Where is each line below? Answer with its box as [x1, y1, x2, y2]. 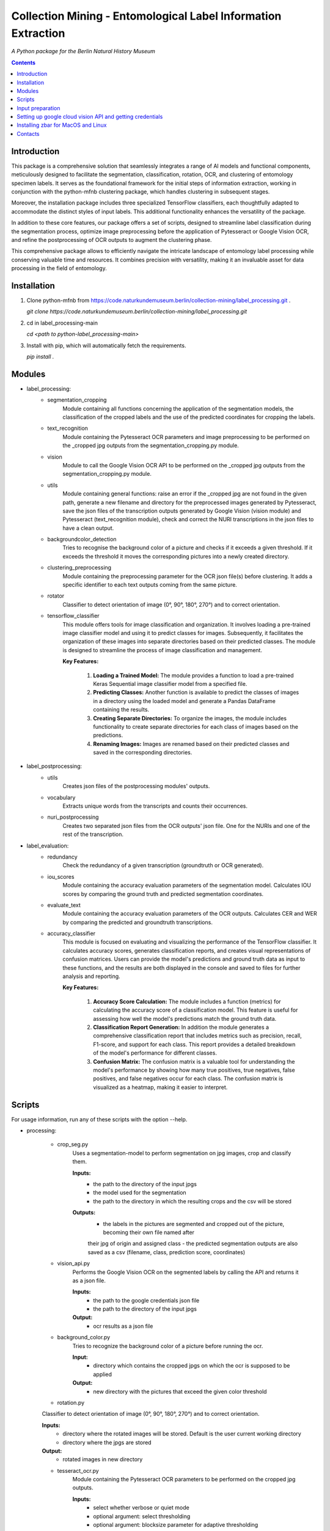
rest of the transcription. [62, 830, 123, 838]
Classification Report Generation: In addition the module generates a [93, 1023, 269, 1031]
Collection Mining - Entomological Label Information [11, 9, 282, 23]
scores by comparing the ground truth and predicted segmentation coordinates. [62, 890, 264, 897]
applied [93, 1371, 112, 1378]
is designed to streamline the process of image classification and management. [62, 646, 263, 653]
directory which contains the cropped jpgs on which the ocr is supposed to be [93, 1362, 290, 1369]
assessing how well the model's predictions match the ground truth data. [93, 1015, 277, 1022]
